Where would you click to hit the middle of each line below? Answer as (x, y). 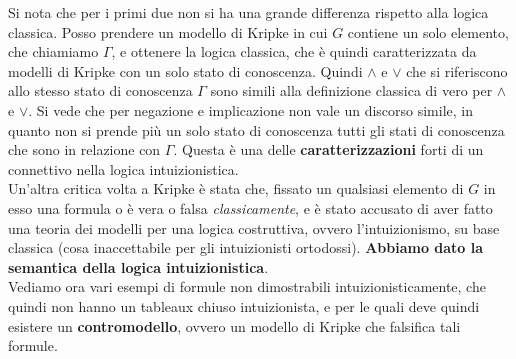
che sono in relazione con (84, 149)
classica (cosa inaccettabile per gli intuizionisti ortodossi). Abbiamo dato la (246, 247)
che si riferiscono (457, 70)
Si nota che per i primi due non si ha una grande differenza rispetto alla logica (248, 12)
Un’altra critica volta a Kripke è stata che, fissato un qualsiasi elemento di (236, 188)
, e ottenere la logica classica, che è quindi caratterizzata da (294, 51)
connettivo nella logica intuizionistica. (123, 168)
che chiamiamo (53, 51)
